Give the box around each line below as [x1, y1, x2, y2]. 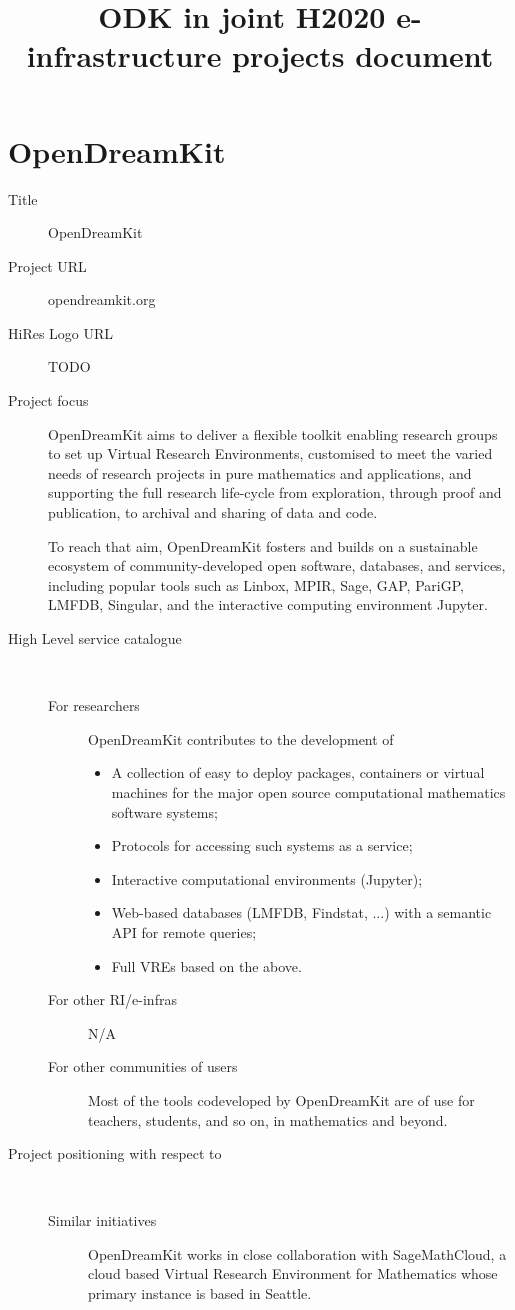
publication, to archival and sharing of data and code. [48, 502, 378, 523]
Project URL [8, 255, 87, 276]
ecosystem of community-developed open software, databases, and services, [48, 555, 506, 576]
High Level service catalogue [8, 628, 182, 648]
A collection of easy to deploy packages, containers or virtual [111, 762, 485, 783]
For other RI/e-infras [48, 989, 177, 1010]
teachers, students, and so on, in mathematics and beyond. [88, 1109, 448, 1130]
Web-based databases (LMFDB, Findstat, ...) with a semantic [111, 902, 492, 923]
